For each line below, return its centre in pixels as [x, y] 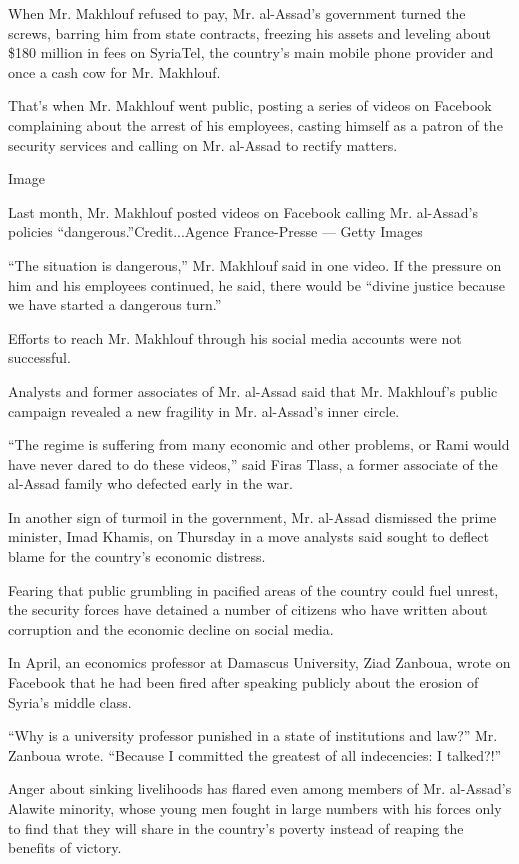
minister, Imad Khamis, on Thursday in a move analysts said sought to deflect [248, 536]
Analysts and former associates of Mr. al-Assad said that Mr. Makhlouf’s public [253, 390]
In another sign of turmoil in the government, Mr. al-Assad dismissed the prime [252, 516]
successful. [39, 357]
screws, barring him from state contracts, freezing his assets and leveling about [250, 32]
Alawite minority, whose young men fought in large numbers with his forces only [255, 808]
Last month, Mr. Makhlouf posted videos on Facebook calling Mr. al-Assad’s [243, 211]
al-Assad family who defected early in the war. [150, 483]
